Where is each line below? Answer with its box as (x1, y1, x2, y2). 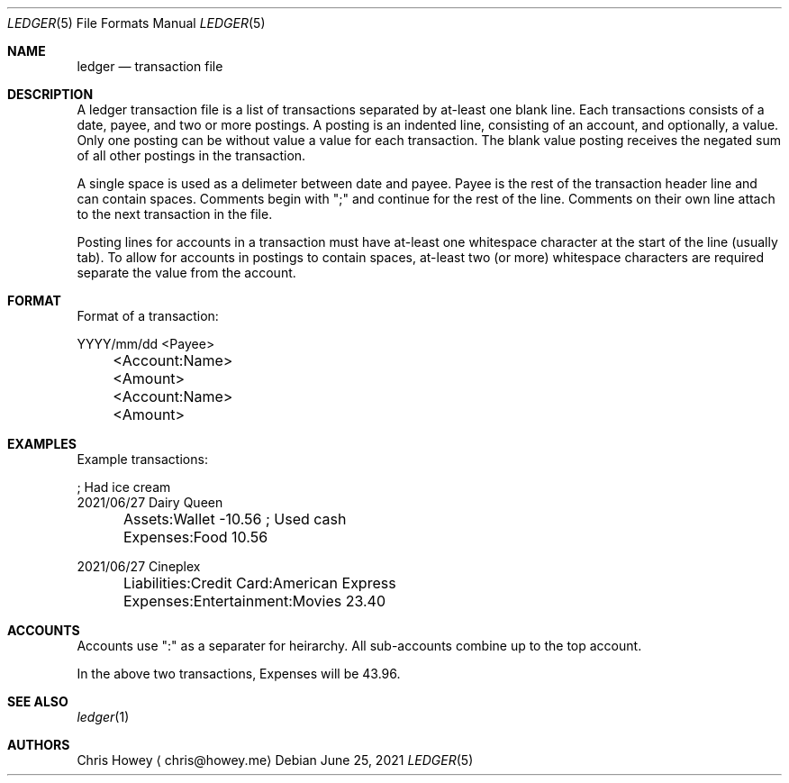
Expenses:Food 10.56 (123, 528, 268, 546)
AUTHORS (7, 737, 70, 752)
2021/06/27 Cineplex (77, 559, 201, 574)
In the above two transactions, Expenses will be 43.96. (77, 666, 401, 681)
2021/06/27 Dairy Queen (77, 495, 223, 510)
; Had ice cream (77, 479, 171, 495)
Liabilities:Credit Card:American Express (123, 574, 396, 592)
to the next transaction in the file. (77, 206, 273, 222)
